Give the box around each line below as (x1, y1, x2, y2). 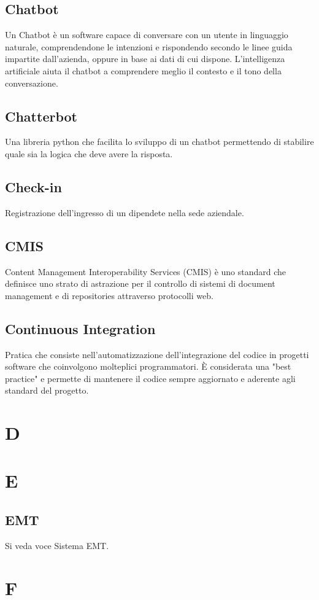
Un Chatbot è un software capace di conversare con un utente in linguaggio (5, 28, 288, 41)
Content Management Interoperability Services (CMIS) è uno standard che (5, 265, 286, 278)
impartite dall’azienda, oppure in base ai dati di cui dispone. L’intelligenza (5, 52, 285, 65)
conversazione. (5, 76, 58, 89)
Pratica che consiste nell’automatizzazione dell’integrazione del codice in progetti (5, 348, 309, 360)
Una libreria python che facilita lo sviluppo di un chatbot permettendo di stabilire (5, 135, 314, 148)
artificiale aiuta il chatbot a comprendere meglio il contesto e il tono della (5, 64, 282, 77)
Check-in (5, 177, 62, 196)
